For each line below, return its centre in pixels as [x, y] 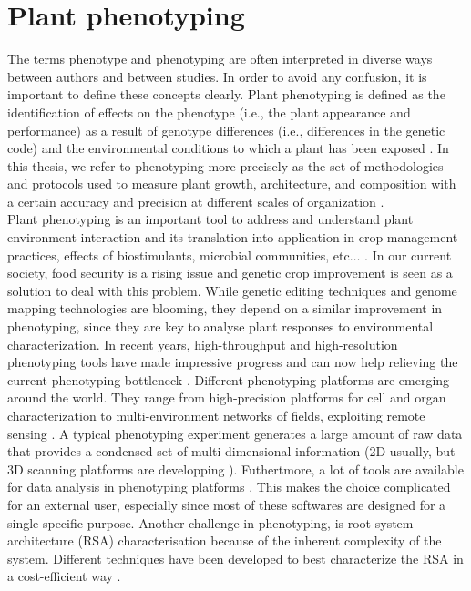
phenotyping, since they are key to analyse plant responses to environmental [220, 326]
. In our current [408, 255]
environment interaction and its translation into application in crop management [233, 237]
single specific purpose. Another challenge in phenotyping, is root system [210, 522]
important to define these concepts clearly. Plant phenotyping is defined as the [226, 94]
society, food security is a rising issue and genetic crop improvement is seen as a [230, 273]
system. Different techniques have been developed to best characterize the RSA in [235, 558]
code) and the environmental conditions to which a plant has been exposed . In [228, 148]
